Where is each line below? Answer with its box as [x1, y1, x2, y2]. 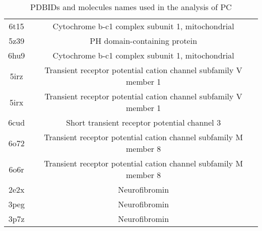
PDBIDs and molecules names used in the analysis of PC [30, 1, 232, 13]
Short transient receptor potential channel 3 [66, 117, 221, 128]
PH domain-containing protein [90, 35, 198, 46]
